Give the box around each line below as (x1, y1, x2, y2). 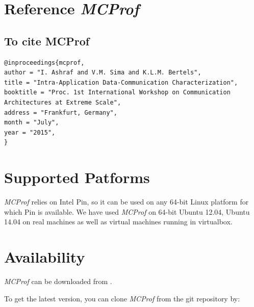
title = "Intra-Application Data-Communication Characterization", (4, 79, 238, 86)
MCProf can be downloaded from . (4, 275, 112, 286)
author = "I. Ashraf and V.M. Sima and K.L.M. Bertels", (4, 69, 201, 76)
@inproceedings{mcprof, (4, 59, 85, 66)
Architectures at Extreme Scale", (4, 98, 121, 106)
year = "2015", (4, 129, 56, 136)
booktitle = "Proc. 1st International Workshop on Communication (4, 89, 231, 96)
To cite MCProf (4, 33, 90, 48)
